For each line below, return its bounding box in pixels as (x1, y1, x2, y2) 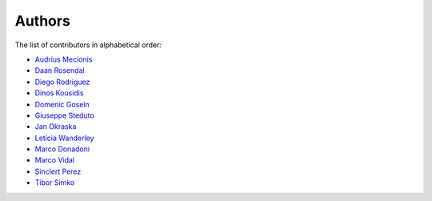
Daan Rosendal (34, 66, 85, 75)
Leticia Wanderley (34, 133, 94, 143)
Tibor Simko (34, 178, 75, 187)
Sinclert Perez (34, 167, 82, 176)
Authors (14, 12, 71, 30)
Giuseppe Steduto (34, 111, 95, 120)
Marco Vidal (34, 155, 75, 165)
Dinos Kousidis (34, 88, 84, 98)
